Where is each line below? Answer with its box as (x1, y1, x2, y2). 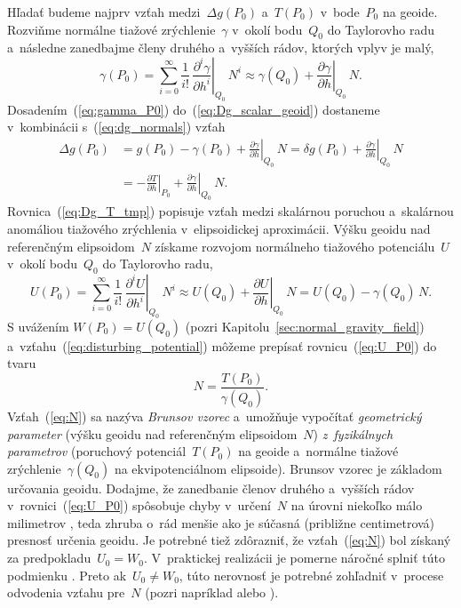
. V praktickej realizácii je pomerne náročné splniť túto (144, 548, 445, 567)
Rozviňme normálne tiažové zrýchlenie (7, 20, 216, 38)
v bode (320, 3, 360, 20)
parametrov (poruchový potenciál (7, 442, 187, 460)
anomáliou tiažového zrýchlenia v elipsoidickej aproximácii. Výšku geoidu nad (7, 220, 431, 238)
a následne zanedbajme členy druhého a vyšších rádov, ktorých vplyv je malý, (7, 38, 434, 57)
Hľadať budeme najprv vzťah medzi (7, 3, 201, 20)
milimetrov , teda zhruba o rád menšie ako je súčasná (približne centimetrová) (7, 513, 435, 532)
